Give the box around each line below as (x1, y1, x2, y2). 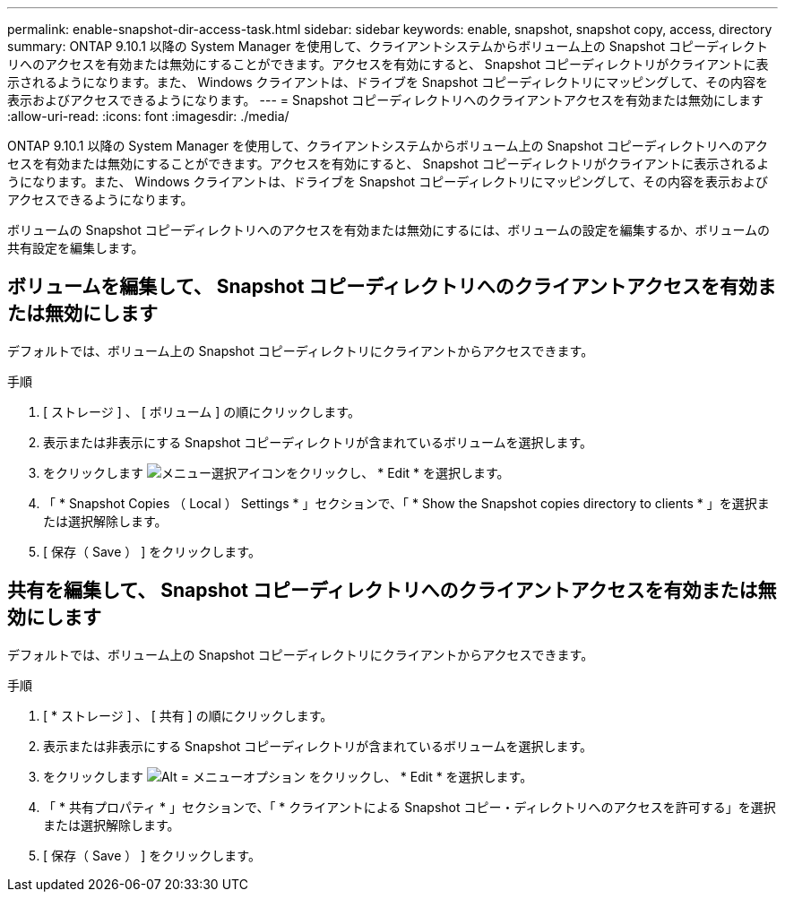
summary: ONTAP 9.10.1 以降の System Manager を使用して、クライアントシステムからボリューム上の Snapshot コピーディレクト (7, 39, 769, 54)
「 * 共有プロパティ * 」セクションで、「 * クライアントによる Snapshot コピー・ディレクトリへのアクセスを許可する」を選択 (43, 799, 776, 815)
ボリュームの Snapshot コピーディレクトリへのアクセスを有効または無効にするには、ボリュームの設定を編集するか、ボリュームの (7, 222, 771, 238)
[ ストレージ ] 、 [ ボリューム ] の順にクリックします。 (43, 403, 360, 419)
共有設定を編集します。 (7, 240, 144, 255)
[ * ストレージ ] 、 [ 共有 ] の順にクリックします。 (43, 707, 333, 723)
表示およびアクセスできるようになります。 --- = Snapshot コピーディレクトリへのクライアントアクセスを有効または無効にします (7, 92, 764, 108)
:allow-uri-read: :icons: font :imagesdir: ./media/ (7, 108, 289, 124)
